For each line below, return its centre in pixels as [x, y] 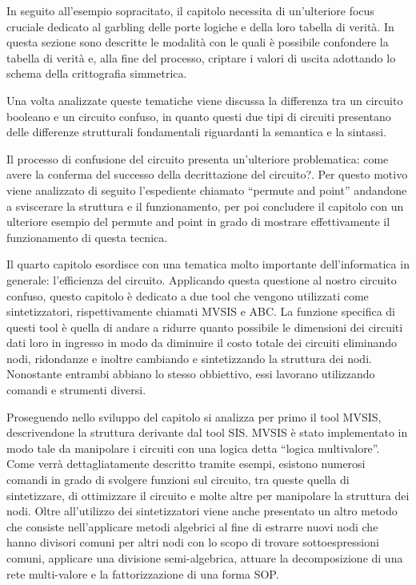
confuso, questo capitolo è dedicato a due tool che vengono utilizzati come [188, 295]
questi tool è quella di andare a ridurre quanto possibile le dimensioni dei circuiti [205, 327]
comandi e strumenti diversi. [76, 390]
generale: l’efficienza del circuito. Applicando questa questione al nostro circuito [202, 279]
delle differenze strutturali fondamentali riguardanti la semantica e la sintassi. [197, 132]
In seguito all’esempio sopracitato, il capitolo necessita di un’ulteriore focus [190, 10]
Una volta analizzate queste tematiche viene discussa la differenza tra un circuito [205, 100]
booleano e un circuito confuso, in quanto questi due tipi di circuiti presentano [199, 116]
